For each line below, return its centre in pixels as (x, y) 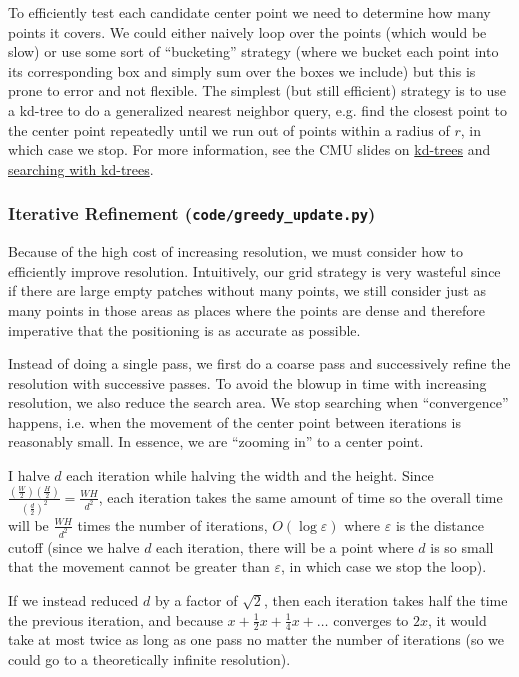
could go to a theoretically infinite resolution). (149, 658)
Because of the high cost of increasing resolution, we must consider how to (235, 251)
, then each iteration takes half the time (385, 599)
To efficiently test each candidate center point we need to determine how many (249, 12)
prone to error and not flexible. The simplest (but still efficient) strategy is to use (257, 90)
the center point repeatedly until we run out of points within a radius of (229, 129)
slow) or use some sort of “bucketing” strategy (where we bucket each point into (253, 51)
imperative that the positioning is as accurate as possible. (184, 329)
